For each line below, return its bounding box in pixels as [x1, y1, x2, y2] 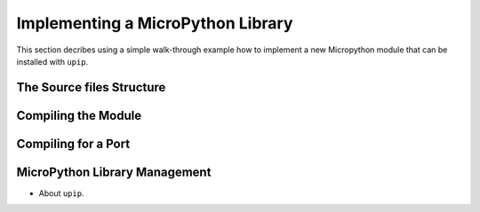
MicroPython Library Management [16, 164, 212, 179]
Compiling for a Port [16, 136, 131, 151]
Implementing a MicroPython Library [16, 13, 293, 33]
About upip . [38, 187, 84, 199]
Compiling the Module [16, 107, 142, 123]
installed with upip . [16, 56, 89, 67]
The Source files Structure [16, 80, 166, 95]
